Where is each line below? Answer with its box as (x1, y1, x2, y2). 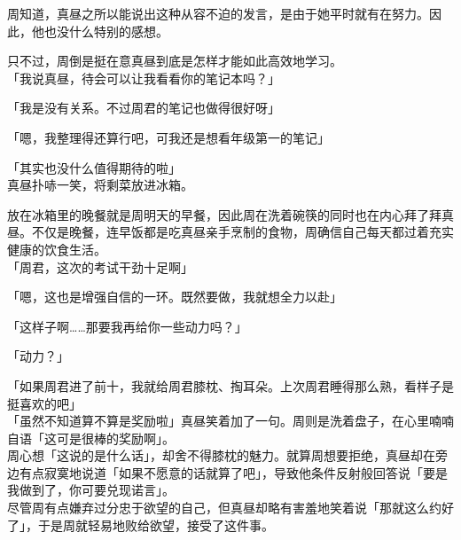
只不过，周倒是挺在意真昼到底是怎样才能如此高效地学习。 (7, 51, 342, 70)
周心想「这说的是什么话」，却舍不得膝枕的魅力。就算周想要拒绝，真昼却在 (7, 446, 435, 465)
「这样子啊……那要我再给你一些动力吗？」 (7, 317, 247, 335)
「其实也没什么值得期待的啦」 (7, 158, 181, 176)
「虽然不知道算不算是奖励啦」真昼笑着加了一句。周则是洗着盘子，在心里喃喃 (7, 411, 454, 430)
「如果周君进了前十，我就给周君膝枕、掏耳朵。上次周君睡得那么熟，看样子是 (7, 376, 454, 395)
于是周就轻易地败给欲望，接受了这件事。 (37, 515, 274, 534)
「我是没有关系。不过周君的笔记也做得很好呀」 (7, 98, 280, 117)
